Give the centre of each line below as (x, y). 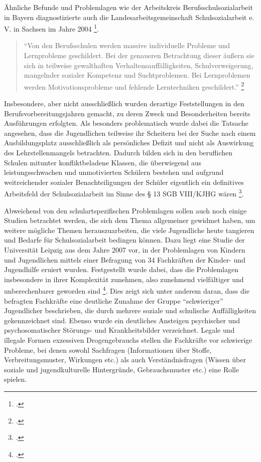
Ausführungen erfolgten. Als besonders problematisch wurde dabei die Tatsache (126, 123)
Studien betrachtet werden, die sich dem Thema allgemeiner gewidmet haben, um (130, 220)
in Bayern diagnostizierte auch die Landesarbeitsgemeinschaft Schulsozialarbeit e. (129, 17)
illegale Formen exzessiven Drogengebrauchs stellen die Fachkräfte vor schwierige (128, 340)
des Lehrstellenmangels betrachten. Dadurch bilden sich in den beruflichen (118, 153)
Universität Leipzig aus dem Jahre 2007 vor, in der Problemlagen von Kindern (125, 250)
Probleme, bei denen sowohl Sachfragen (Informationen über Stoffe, (108, 350)
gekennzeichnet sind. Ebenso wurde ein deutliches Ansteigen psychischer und (122, 320)
